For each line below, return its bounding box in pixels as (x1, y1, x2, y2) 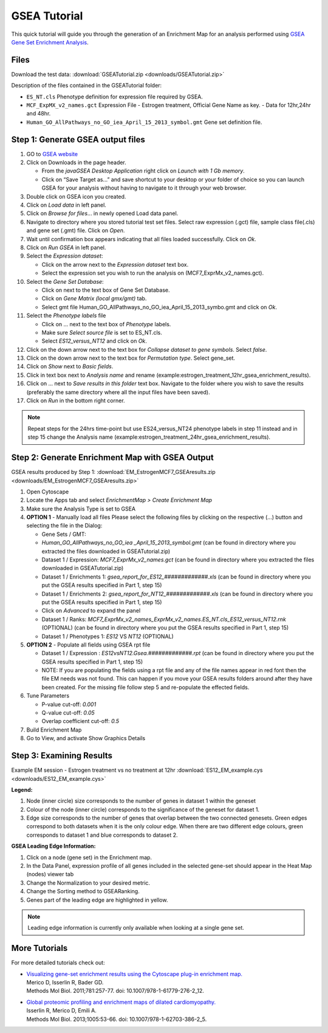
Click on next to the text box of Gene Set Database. (41, 286, 170, 293)
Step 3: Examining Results (11, 750, 112, 761)
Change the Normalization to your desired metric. (26, 879, 151, 887)
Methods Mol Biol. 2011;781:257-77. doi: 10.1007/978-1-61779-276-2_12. (26, 987, 205, 995)
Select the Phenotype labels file (26, 312, 106, 319)
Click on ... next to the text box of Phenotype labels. (41, 320, 171, 328)
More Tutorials (11, 943, 68, 953)
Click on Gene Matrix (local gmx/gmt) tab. (41, 295, 147, 302)
